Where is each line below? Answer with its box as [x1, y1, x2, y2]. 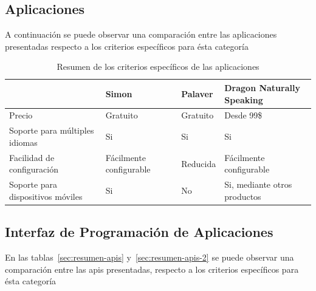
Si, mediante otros [224, 178, 292, 191]
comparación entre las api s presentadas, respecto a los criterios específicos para [5, 262, 299, 275]
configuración [9, 163, 58, 176]
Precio [9, 109, 33, 122]
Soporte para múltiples [9, 124, 94, 137]
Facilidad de [9, 151, 55, 163]
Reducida [181, 157, 216, 169]
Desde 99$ [224, 109, 263, 122]
